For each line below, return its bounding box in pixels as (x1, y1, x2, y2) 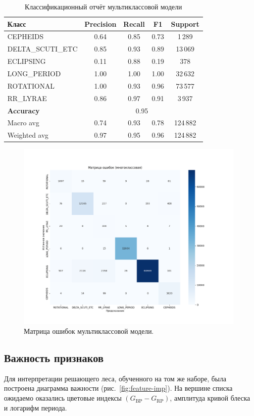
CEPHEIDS (7, 31, 44, 42)
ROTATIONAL (7, 80, 54, 91)
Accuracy (7, 105, 40, 115)
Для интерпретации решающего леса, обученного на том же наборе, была (4, 373, 226, 383)
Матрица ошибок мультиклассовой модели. (24, 326, 154, 336)
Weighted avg (7, 130, 49, 140)
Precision (84, 18, 117, 29)
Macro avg (7, 117, 40, 128)
